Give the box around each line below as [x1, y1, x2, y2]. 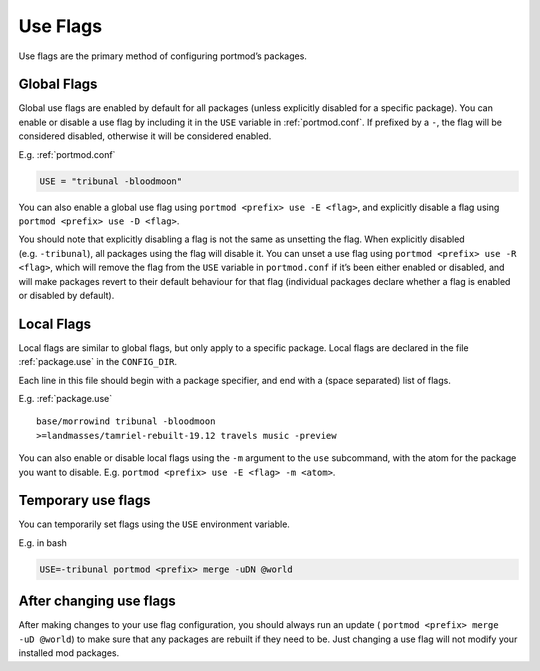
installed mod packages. [18, 647, 120, 659]
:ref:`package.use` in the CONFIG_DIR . [18, 356, 178, 368]
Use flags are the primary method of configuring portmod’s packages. [18, 50, 307, 62]
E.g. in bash [18, 536, 67, 549]
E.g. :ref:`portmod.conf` [18, 148, 116, 160]
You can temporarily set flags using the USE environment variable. [18, 518, 290, 530]
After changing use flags [18, 593, 177, 610]
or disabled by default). [18, 289, 115, 301]
